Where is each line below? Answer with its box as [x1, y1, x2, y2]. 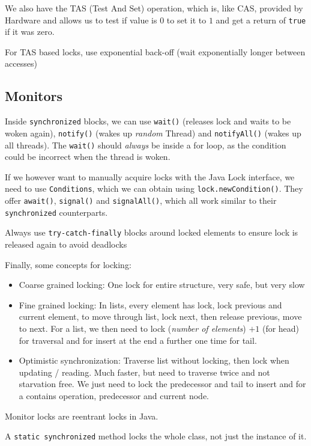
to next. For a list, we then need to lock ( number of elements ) [19, 322, 246, 334]
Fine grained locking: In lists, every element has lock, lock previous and [19, 298, 282, 311]
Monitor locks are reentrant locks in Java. [5, 409, 159, 422]
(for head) [262, 322, 300, 334]
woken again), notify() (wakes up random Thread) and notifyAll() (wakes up [5, 126, 301, 139]
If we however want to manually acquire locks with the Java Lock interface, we [5, 170, 295, 183]
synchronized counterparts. [5, 206, 108, 218]
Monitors [5, 87, 63, 105]
